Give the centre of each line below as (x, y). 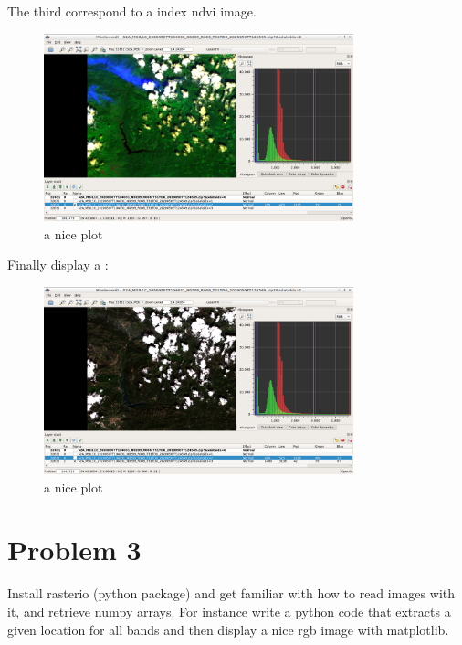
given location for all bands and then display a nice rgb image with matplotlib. (228, 629)
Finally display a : (58, 264)
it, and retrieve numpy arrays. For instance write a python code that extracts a (229, 611)
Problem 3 (74, 550)
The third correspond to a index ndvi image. (132, 11)
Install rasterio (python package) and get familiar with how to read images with (231, 593)
